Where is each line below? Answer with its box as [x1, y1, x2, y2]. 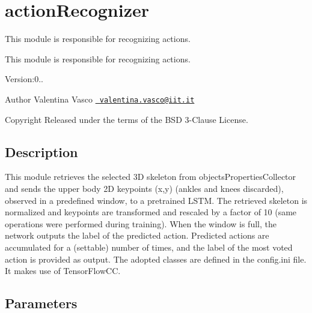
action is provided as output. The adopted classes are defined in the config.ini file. [5, 252, 307, 265]
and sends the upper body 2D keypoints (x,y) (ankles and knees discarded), [5, 182, 284, 194]
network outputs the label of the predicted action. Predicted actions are [5, 229, 269, 242]
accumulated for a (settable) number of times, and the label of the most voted [5, 240, 293, 253]
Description [5, 142, 78, 161]
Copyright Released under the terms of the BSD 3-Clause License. [5, 113, 248, 125]
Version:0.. [5, 73, 43, 85]
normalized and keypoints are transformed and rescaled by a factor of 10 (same [5, 206, 297, 218]
